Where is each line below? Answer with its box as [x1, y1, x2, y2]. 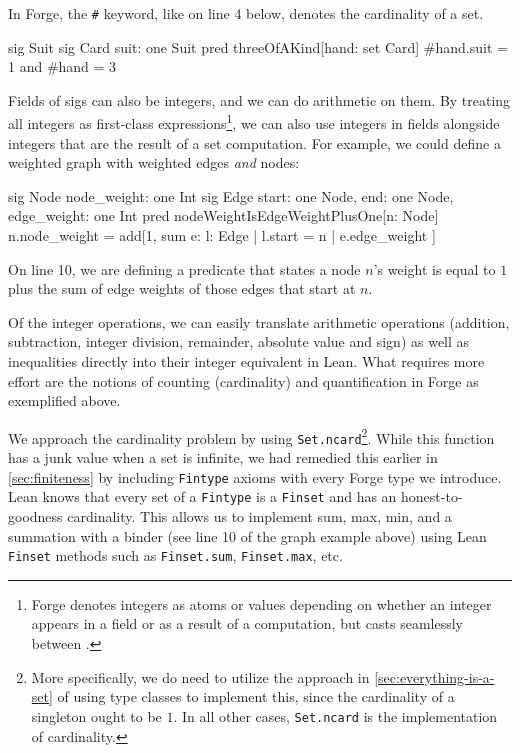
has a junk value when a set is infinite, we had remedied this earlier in [8, 447, 438, 468]
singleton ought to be [31, 705, 162, 726]
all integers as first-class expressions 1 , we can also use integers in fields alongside [8, 110, 500, 134]
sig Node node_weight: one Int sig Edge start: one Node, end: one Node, [8, 185, 454, 206]
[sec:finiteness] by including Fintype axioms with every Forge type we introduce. [8, 466, 502, 487]
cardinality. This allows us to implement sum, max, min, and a [67, 506, 452, 527]
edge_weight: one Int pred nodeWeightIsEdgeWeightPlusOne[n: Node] [8, 205, 439, 226]
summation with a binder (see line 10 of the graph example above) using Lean [8, 525, 487, 546]
